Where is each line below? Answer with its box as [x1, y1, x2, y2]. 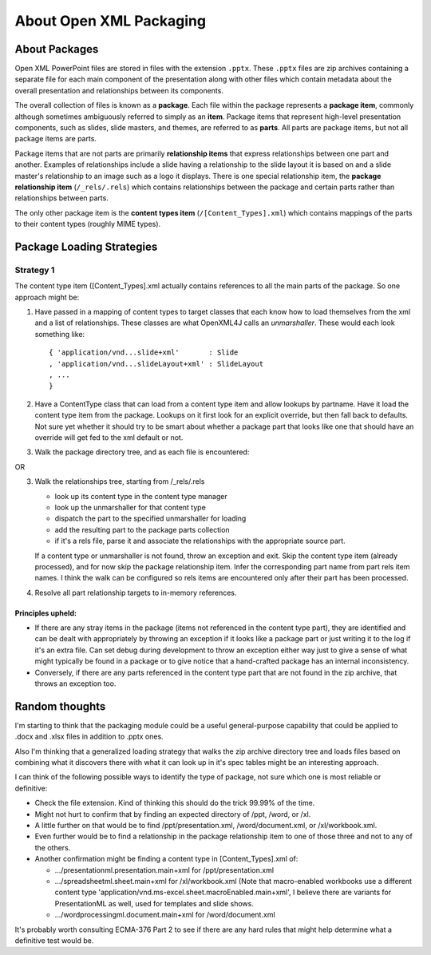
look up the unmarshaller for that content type [54, 502, 207, 512]
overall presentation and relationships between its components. [14, 85, 223, 95]
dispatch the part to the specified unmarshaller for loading [54, 513, 247, 523]
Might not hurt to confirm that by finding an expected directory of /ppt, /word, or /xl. [34, 809, 311, 818]
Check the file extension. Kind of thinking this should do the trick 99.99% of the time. [34, 798, 315, 808]
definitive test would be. [14, 935, 94, 945]
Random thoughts [14, 699, 106, 713]
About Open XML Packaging [14, 12, 207, 30]
